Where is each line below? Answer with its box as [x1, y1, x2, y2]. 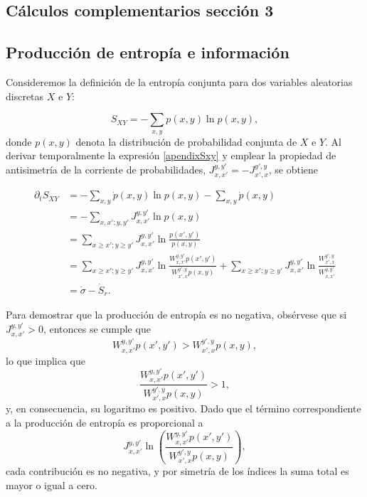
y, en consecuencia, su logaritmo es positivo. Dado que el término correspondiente [6, 401, 361, 416]
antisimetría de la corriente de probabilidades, [6, 161, 206, 176]
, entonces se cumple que [43, 321, 151, 336]
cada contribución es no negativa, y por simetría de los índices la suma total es [6, 464, 349, 479]
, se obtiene [268, 161, 319, 176]
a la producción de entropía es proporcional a [6, 415, 203, 430]
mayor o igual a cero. [6, 477, 97, 492]
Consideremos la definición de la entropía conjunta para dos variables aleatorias [6, 74, 353, 89]
